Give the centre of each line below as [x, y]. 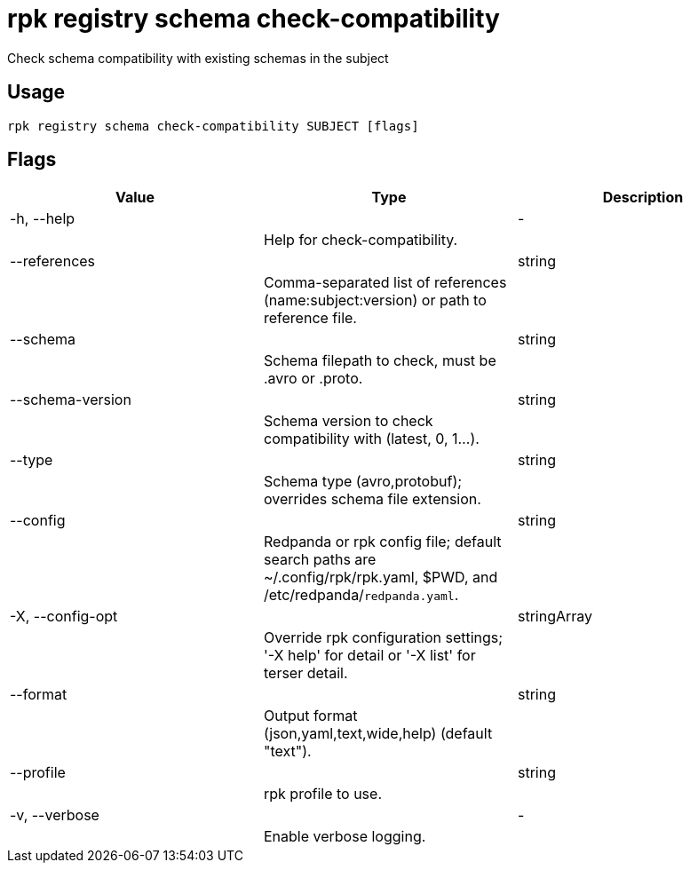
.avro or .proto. [313, 379]
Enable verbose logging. [345, 837]
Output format [310, 716]
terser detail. [305, 673]
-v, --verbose [55, 815]
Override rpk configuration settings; [383, 638]
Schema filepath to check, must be [380, 361]
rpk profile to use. [322, 794]
